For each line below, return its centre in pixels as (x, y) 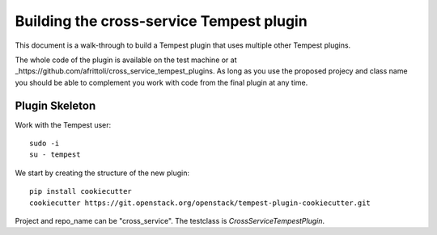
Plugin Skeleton (55, 105)
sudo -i (45, 144)
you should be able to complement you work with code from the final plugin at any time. (161, 82)
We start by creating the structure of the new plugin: (102, 173)
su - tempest (55, 155)
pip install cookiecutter (81, 191)
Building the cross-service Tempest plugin (161, 21)
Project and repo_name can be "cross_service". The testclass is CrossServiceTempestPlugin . (170, 220)
